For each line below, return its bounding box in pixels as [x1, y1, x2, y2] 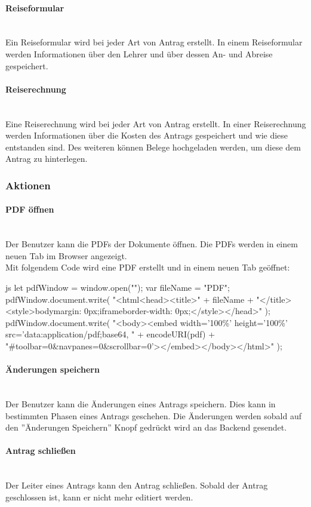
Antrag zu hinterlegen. [5, 152, 88, 165]
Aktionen [5, 177, 51, 192]
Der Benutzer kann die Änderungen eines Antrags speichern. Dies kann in [5, 397, 276, 410]
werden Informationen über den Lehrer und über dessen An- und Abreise [5, 47, 273, 60]
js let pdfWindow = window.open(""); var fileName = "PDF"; [5, 281, 230, 293]
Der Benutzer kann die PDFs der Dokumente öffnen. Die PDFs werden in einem [5, 238, 298, 250]
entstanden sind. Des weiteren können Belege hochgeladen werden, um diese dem [5, 140, 301, 153]
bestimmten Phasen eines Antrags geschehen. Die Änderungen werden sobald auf [5, 409, 302, 422]
